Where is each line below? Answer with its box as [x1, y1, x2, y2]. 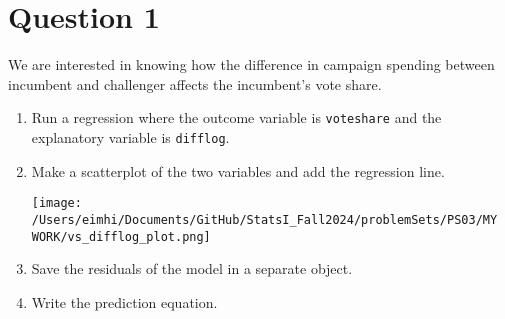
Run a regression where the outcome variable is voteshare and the [31, 107, 442, 128]
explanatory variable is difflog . [31, 126, 230, 147]
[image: [31, 196, 82, 211]
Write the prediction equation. [31, 291, 218, 312]
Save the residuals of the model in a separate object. [31, 258, 353, 279]
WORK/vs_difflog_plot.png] [31, 229, 211, 244]
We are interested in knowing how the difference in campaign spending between [8, 54, 495, 75]
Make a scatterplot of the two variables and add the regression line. [31, 160, 445, 181]
